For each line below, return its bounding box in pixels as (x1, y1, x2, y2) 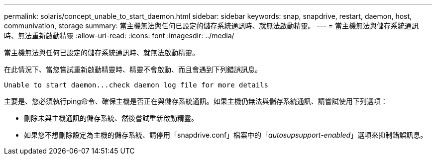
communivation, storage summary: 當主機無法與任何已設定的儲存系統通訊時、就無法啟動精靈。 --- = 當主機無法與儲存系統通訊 (4, 21, 419, 30)
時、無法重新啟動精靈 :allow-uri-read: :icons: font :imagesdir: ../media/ (4, 31, 234, 40)
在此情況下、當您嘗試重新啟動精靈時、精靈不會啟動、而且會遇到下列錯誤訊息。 (4, 65, 262, 74)
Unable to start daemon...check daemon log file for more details (4, 81, 269, 89)
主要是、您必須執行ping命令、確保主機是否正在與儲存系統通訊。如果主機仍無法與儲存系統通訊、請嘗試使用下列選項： (4, 97, 388, 105)
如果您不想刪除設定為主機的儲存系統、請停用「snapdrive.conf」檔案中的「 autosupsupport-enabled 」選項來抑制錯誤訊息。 (24, 131, 428, 139)
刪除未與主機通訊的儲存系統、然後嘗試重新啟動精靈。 (24, 114, 198, 122)
